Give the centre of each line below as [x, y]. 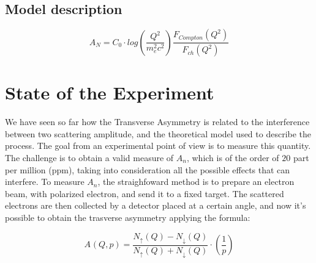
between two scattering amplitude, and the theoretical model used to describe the [158, 133]
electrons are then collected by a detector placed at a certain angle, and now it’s [156, 205]
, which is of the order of [233, 157]
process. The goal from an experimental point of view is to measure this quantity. [158, 146]
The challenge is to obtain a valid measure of [89, 157]
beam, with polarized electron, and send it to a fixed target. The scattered [145, 193]
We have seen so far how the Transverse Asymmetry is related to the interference [157, 122]
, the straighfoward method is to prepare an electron [196, 182]
